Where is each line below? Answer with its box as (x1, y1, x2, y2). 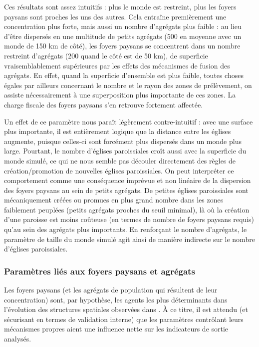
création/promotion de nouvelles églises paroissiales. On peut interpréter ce (4, 165, 234, 175)
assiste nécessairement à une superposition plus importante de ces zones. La (4, 89, 236, 100)
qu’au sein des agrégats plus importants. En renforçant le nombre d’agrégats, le (4, 224, 247, 234)
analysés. (4, 333, 31, 344)
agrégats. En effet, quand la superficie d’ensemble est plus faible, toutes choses (4, 70, 244, 80)
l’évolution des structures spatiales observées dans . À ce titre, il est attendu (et (4, 304, 248, 314)
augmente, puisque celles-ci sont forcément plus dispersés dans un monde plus (4, 135, 242, 146)
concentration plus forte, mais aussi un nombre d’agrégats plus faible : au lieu (4, 21, 242, 31)
